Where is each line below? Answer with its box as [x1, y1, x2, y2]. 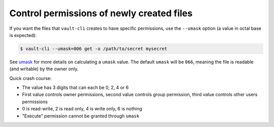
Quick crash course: [9, 75, 52, 81]
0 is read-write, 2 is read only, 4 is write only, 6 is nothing [22, 106, 142, 112]
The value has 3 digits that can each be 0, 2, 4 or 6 [22, 84, 129, 91]
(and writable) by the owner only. [9, 66, 79, 72]
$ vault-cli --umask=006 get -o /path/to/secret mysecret [20, 46, 167, 52]
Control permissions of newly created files [9, 8, 193, 19]
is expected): [9, 32, 37, 38]
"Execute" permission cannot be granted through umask [22, 113, 140, 119]
